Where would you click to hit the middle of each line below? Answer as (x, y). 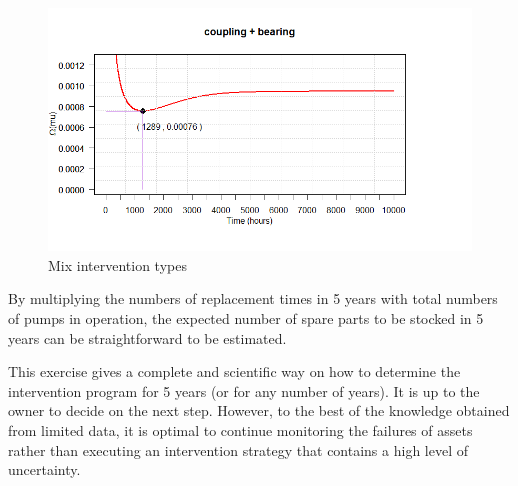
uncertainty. (44, 469)
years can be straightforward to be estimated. (147, 337)
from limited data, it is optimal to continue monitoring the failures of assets (240, 430)
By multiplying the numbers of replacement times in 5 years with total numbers (253, 298)
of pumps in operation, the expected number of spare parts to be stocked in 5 (246, 318)
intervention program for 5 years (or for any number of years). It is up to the (244, 390)
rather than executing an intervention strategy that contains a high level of (238, 449)
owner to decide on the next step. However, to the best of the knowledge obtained (259, 410)
